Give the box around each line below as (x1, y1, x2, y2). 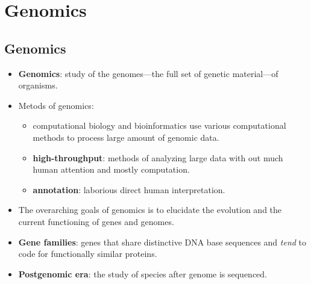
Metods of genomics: (18, 99, 94, 111)
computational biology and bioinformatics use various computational (33, 119, 286, 132)
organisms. (18, 79, 58, 91)
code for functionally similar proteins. (18, 247, 157, 260)
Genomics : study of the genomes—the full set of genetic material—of (18, 67, 278, 79)
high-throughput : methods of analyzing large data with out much (33, 151, 283, 164)
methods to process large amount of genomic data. (33, 131, 219, 143)
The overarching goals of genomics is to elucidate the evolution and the (18, 203, 282, 216)
